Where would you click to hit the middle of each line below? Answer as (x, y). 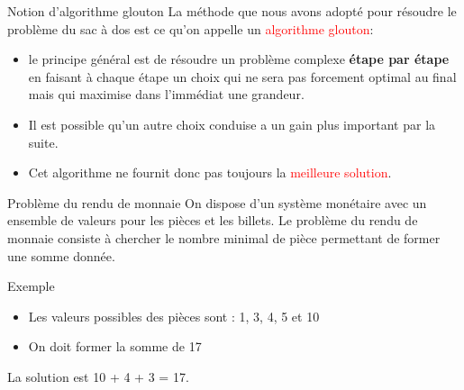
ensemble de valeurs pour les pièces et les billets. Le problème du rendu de (213, 220)
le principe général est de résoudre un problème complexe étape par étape (239, 59)
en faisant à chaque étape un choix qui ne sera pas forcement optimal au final (242, 76)
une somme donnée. (61, 255)
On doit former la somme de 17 (115, 346)
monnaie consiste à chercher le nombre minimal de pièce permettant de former (224, 237)
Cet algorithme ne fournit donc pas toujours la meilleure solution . (210, 172)
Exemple (31, 286)
